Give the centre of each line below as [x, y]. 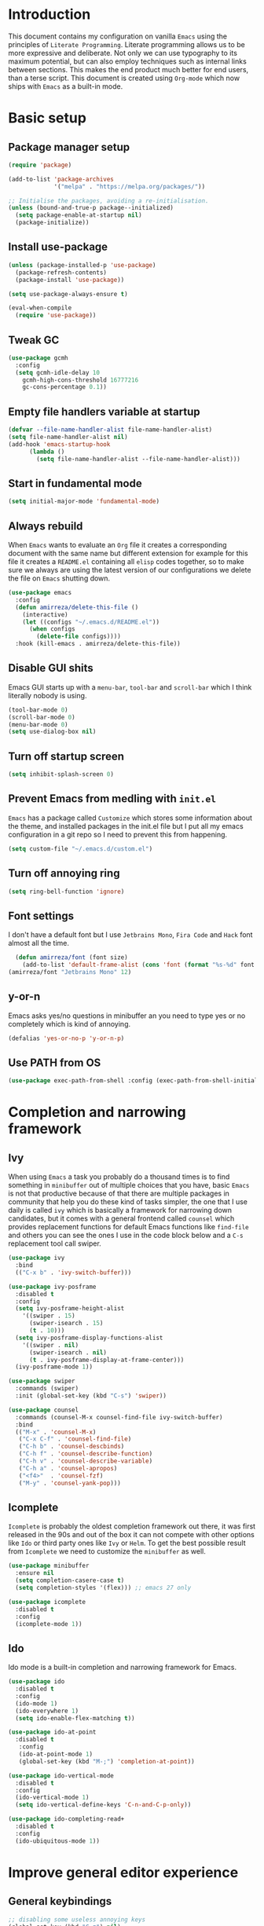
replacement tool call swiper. [55, 1243]
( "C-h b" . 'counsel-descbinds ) [71, 1447]
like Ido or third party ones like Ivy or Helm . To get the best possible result [127, 1543]
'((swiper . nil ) [51, 1345]
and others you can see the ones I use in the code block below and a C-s [126, 1236]
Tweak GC [34, 340]
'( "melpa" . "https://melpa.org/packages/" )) [130, 186]
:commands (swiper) [47, 1389]
